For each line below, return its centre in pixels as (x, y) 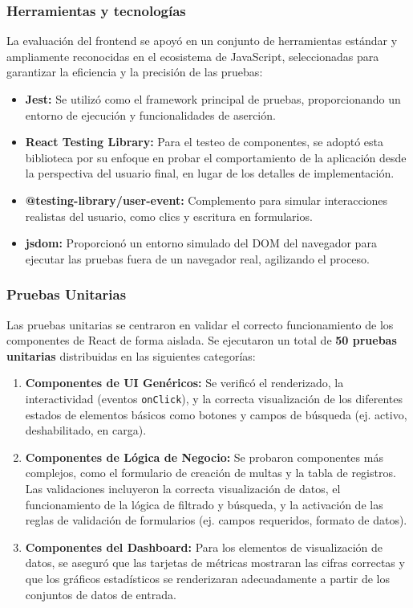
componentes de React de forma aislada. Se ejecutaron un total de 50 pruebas (202, 340)
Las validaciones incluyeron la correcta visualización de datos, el (183, 488)
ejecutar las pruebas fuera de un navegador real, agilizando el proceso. (197, 258)
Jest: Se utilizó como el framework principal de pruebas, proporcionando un (213, 99)
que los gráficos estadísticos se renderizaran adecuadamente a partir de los (207, 578)
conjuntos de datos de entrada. (101, 594)
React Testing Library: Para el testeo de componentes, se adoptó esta (204, 142)
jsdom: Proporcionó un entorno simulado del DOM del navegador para (201, 243)
